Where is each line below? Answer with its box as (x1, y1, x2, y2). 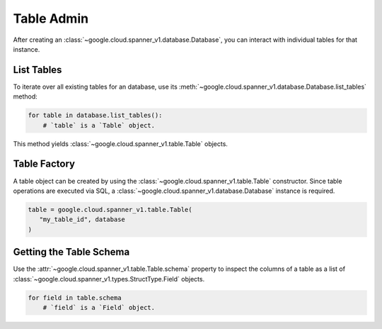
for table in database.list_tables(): (28, 111, 163, 120)
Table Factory (13, 158, 76, 170)
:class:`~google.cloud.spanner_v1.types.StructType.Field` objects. (13, 274, 205, 283)
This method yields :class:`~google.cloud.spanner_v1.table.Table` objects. (13, 139, 228, 148)
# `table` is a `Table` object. (42, 121, 156, 129)
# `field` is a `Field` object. (42, 303, 156, 311)
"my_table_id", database (39, 216, 125, 223)
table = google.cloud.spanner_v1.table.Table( (28, 206, 192, 213)
